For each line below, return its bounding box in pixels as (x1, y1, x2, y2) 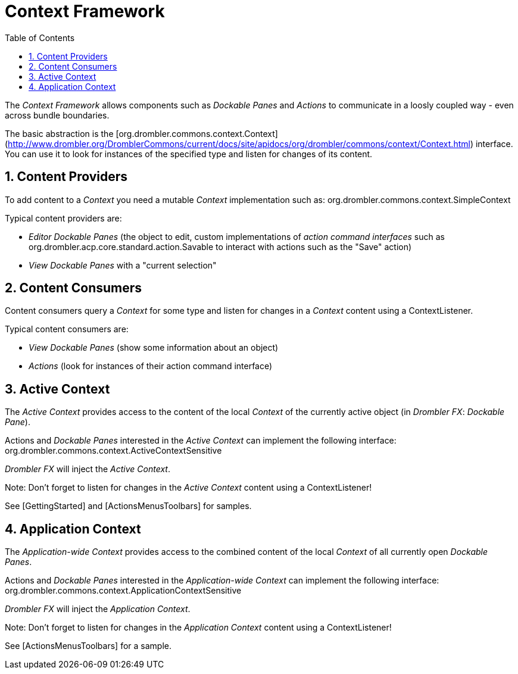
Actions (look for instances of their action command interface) (29, 361, 273, 372)
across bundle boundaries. (5, 110, 110, 120)
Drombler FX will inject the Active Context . (5, 464, 170, 475)
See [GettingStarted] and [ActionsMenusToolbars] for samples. (5, 501, 252, 511)
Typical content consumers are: (5, 324, 129, 335)
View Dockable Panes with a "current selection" (29, 260, 217, 270)
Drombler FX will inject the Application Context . (5, 604, 191, 614)
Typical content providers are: (5, 213, 122, 223)
